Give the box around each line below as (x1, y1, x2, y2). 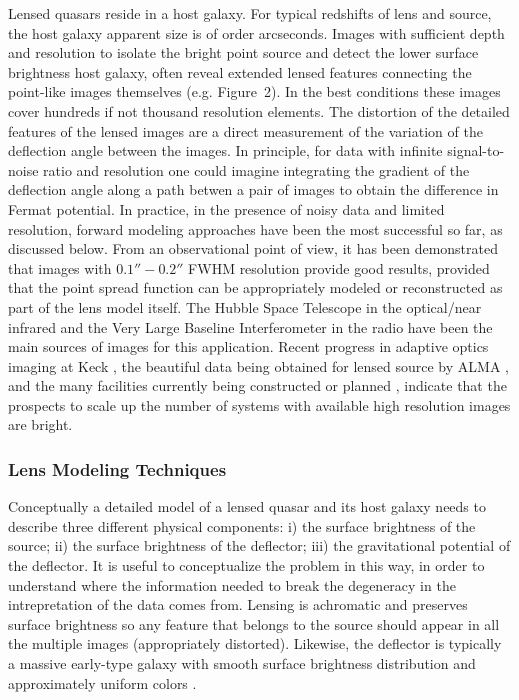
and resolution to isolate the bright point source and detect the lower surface (8, 42, 479, 63)
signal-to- (447, 140, 505, 161)
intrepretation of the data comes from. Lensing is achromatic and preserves (8, 594, 468, 615)
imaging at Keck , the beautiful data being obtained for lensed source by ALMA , (8, 355, 509, 376)
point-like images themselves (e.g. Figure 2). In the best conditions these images (8, 81, 501, 102)
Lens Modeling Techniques (8, 456, 227, 481)
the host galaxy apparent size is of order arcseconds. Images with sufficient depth (8, 22, 505, 43)
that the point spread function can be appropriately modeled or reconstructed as (8, 277, 503, 298)
